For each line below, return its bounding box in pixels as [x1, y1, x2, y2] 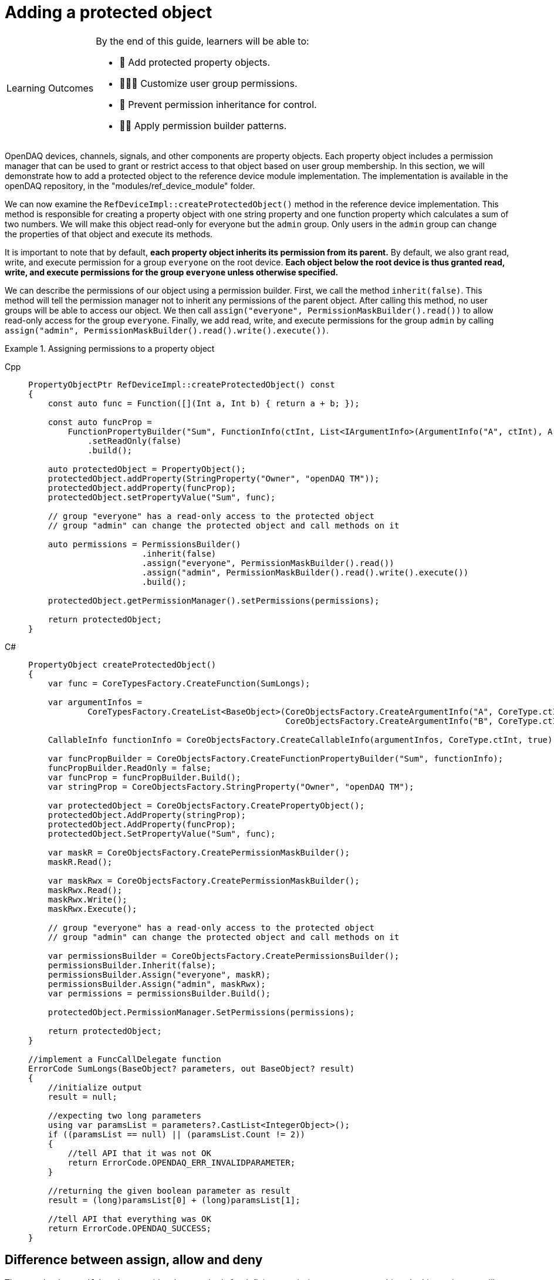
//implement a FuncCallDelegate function [28, 1054, 221, 1064]
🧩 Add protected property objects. [119, 56, 271, 68]
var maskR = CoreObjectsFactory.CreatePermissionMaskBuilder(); [48, 847, 350, 857]
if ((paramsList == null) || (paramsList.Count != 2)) [48, 1129, 306, 1139]
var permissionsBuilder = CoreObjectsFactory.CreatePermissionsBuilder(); [48, 951, 400, 961]
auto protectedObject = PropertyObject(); [48, 464, 246, 474]
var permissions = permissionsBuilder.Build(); [48, 988, 271, 998]
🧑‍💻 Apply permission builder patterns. [119, 119, 287, 132]
